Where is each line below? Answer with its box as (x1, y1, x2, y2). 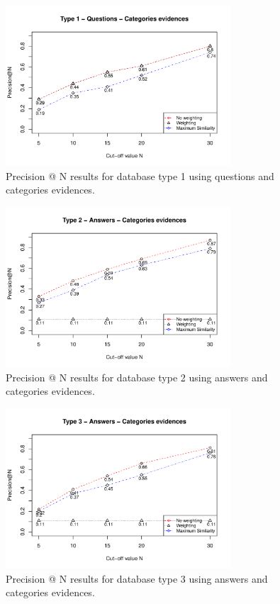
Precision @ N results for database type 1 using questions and (6, 168, 274, 183)
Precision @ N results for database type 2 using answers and (6, 369, 268, 384)
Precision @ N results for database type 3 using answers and (6, 571, 268, 586)
